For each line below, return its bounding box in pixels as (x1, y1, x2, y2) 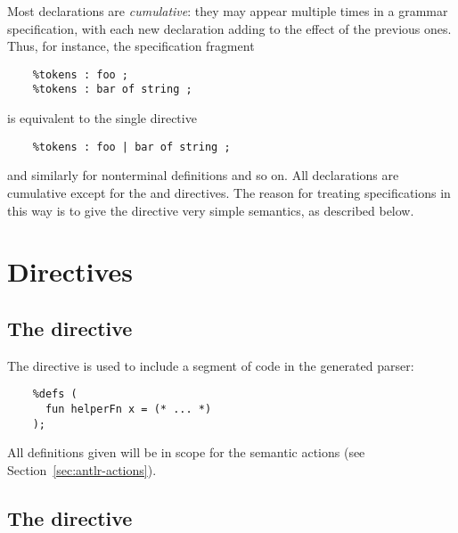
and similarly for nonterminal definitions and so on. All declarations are (7, 166, 399, 184)
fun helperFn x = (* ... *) (45, 402, 212, 415)
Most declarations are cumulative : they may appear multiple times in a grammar (7, 2, 448, 20)
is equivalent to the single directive (7, 109, 197, 127)
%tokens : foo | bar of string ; (32, 140, 231, 153)
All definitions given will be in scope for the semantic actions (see (7, 443, 365, 462)
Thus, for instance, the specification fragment (7, 37, 255, 55)
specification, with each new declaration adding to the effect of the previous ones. (7, 19, 452, 37)
